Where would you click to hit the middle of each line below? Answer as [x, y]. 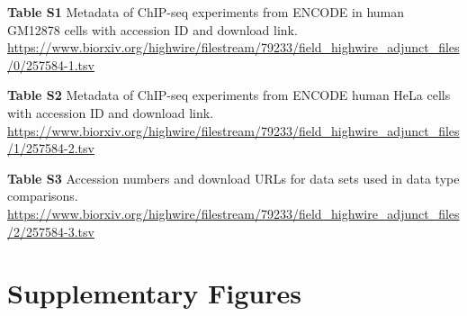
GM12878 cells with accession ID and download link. [153, 29]
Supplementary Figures [154, 293]
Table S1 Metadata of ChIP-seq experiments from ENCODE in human [206, 12]
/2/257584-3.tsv [51, 231]
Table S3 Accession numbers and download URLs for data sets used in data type [233, 178]
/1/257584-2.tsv [51, 148]
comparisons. [43, 196]
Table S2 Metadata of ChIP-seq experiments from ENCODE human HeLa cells [229, 95]
